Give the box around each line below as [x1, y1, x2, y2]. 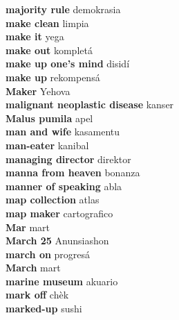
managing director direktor [6, 151, 131, 166]
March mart [6, 260, 61, 275]
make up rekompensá [6, 69, 100, 84]
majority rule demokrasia [6, 2, 121, 16]
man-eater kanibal [6, 137, 89, 152]
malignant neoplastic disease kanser [6, 97, 174, 112]
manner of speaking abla [6, 178, 122, 193]
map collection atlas [6, 192, 100, 207]
